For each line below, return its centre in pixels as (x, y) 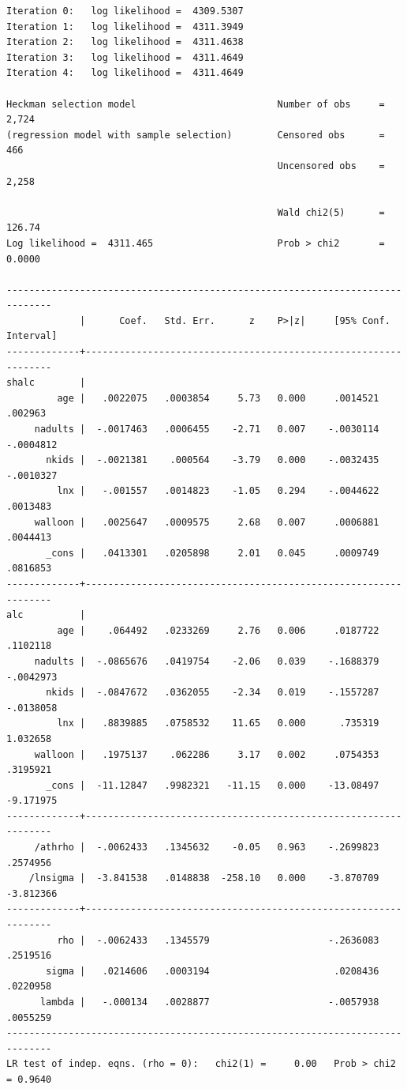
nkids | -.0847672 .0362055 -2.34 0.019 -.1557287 (213, 693)
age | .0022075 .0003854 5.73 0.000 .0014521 (218, 398)
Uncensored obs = (331, 166)
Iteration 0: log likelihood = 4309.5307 (125, 11)
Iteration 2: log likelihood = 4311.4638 (125, 42)
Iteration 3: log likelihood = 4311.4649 (125, 57)
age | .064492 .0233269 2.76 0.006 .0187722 (218, 630)
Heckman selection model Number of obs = (196, 104)
